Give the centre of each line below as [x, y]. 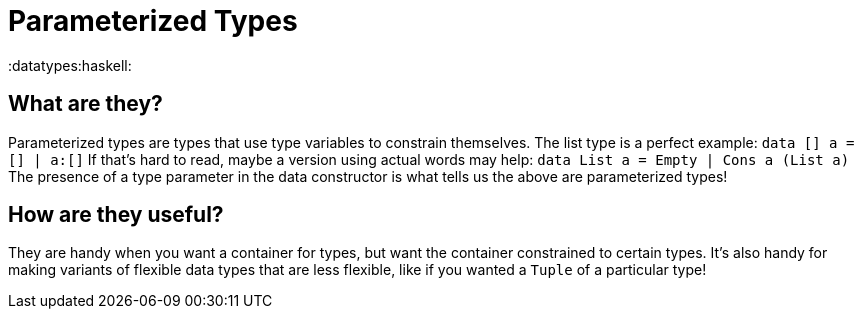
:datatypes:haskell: [70, 65]
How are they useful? [116, 215]
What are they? [85, 104]
